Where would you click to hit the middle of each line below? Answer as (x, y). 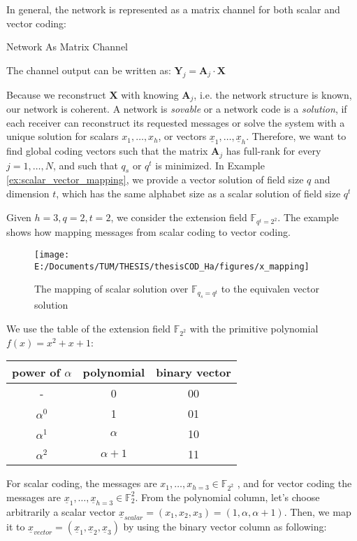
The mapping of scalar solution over (111, 289)
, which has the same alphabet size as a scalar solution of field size (198, 194)
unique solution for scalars (63, 136)
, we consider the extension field (179, 217)
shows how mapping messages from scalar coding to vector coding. (148, 232)
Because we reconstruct (56, 94)
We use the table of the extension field (89, 328)
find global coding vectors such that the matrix (107, 151)
